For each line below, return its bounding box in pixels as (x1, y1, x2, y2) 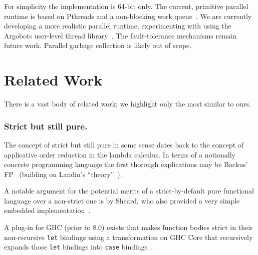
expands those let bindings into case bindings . (4, 241, 153, 252)
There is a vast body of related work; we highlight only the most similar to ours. (4, 98, 251, 109)
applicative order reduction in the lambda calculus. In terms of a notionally (4, 149, 235, 159)
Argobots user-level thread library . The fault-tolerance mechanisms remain (4, 30, 237, 40)
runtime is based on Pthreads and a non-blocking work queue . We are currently (4, 10, 252, 21)
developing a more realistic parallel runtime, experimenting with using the (4, 20, 231, 31)
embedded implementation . (4, 205, 91, 215)
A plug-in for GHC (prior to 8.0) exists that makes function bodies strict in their (4, 222, 253, 232)
